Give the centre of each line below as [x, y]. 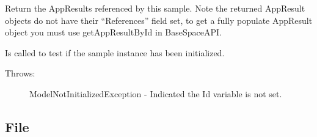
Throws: [20, 73]
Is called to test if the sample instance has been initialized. [115, 52]
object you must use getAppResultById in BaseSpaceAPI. [113, 32]
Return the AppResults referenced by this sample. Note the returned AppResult [155, 8]
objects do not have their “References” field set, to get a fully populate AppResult [159, 20]
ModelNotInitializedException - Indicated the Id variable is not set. [156, 93]
